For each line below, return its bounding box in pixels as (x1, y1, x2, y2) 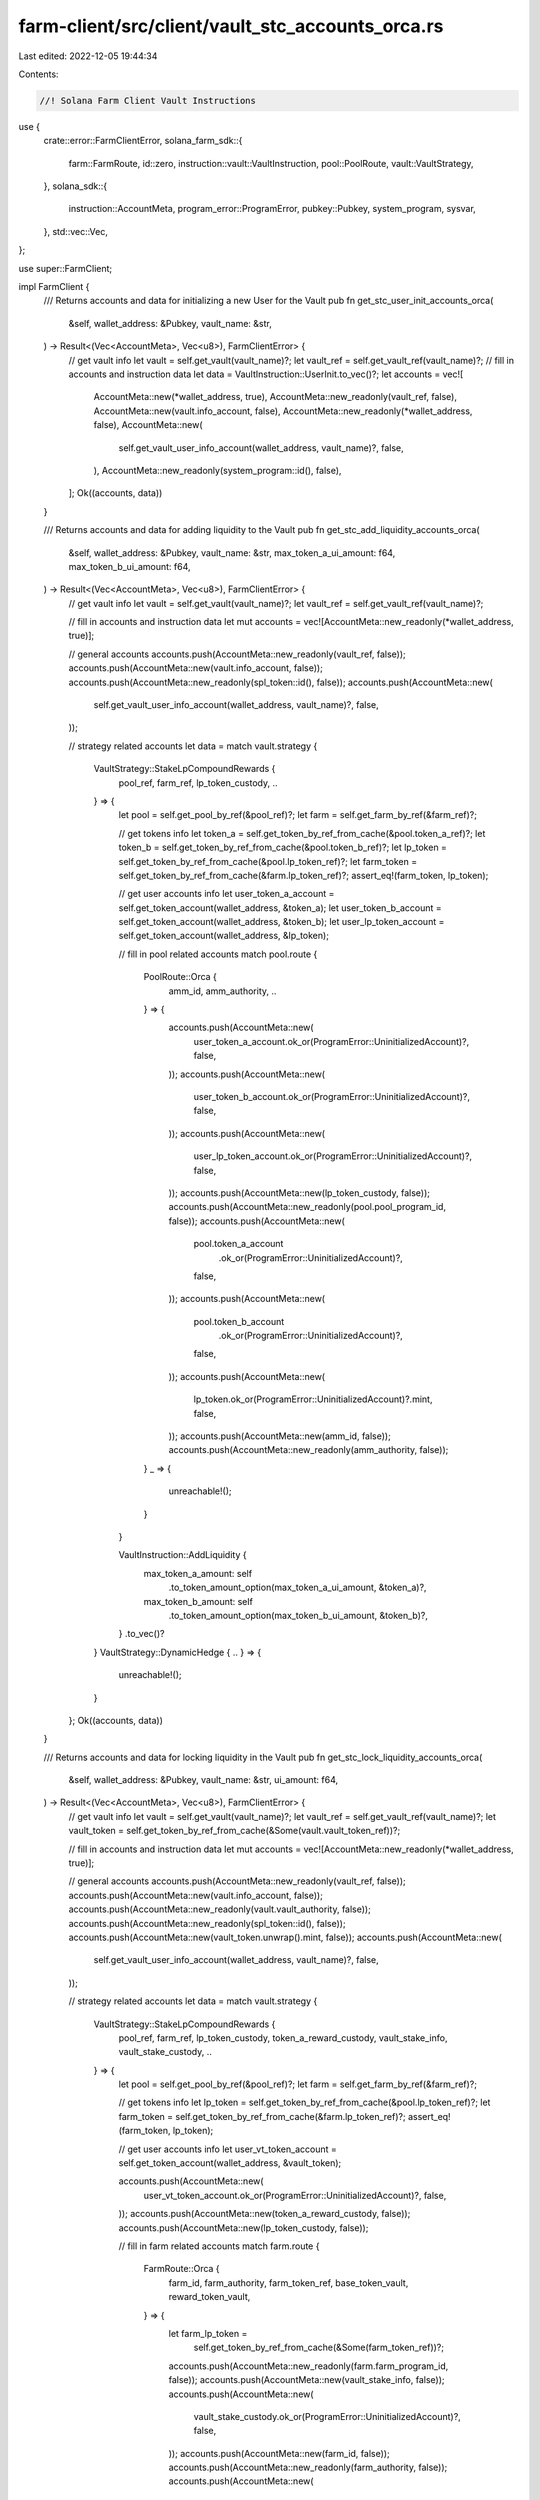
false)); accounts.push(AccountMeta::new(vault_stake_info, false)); (168, 2374, 445, 2386)
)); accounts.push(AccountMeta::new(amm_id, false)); (168, 1430, 392, 1442)
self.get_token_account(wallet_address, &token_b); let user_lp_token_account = (118, 916, 445, 928)
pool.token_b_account (193, 1315, 285, 1327)
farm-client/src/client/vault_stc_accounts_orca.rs (18, 15, 444, 37)
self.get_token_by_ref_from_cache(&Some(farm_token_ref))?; (193, 2341, 445, 2354)
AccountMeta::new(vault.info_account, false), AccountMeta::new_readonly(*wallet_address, (93, 405, 473, 417)
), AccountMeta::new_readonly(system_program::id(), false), (93, 464, 342, 476)
